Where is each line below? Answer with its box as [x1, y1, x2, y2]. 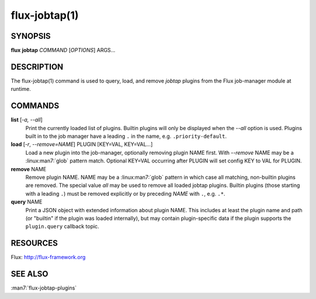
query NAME [11, 198, 43, 205]
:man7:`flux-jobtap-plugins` [11, 284, 77, 291]
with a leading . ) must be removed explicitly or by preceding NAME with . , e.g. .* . [25, 190, 225, 197]
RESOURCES [11, 238, 58, 249]
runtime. [11, 86, 32, 93]
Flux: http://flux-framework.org [11, 254, 86, 261]
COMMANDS [11, 101, 60, 111]
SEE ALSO [11, 269, 49, 279]
